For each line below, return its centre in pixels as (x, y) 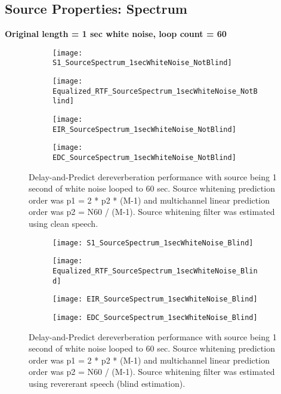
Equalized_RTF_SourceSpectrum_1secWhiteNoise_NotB (155, 91)
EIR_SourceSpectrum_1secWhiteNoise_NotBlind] (144, 129)
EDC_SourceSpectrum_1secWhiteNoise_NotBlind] (144, 158)
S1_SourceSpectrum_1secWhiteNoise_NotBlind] (142, 63)
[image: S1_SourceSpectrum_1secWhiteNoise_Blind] (153, 243)
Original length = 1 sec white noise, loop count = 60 (116, 34)
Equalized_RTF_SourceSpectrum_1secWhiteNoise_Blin (155, 271)
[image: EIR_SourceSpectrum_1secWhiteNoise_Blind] (155, 299)
